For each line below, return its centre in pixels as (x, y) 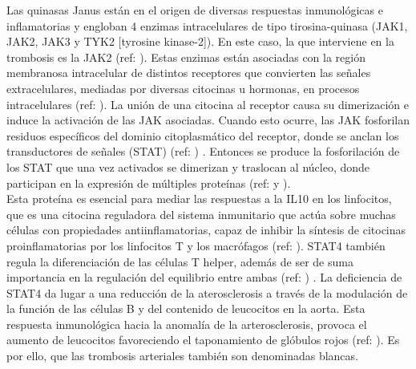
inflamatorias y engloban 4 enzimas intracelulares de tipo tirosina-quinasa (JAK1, (207, 25)
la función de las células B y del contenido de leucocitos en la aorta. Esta (186, 308)
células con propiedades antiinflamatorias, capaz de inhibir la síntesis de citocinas (206, 230)
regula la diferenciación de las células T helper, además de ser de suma (180, 261)
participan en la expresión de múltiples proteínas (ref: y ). (149, 182)
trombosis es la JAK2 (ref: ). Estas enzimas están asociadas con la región (186, 57)
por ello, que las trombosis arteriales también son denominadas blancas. (182, 356)
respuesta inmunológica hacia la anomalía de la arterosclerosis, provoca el (187, 324)
